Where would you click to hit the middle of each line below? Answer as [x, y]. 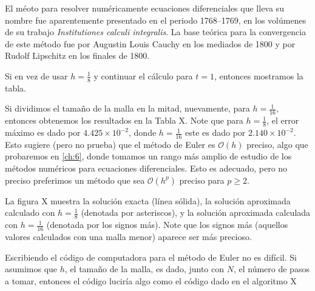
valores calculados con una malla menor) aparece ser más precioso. [128, 236]
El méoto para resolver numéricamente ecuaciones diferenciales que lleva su [144, 8]
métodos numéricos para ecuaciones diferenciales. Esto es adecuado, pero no [146, 168]
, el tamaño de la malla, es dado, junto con [144, 269]
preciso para [202, 180]
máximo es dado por [43, 132]
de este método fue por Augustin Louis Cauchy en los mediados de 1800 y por [150, 43]
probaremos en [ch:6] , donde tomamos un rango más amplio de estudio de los [148, 156]
